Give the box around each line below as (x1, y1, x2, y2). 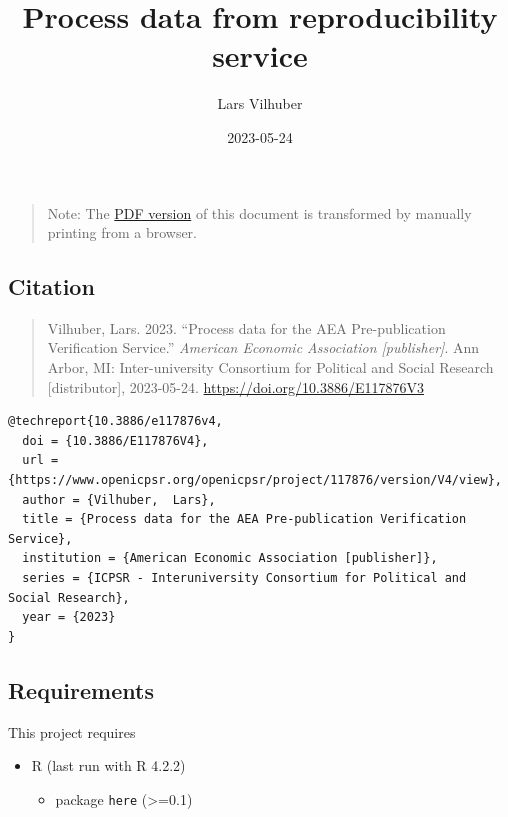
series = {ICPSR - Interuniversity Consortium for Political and (22, 571, 467, 586)
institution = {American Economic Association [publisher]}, (22, 551, 438, 566)
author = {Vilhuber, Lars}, (22, 492, 216, 507)
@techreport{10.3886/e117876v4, (8, 414, 223, 429)
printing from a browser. (47, 222, 197, 243)
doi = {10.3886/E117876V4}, (22, 433, 209, 448)
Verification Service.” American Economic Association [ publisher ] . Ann (47, 337, 480, 358)
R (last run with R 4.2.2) (31, 755, 186, 776)
